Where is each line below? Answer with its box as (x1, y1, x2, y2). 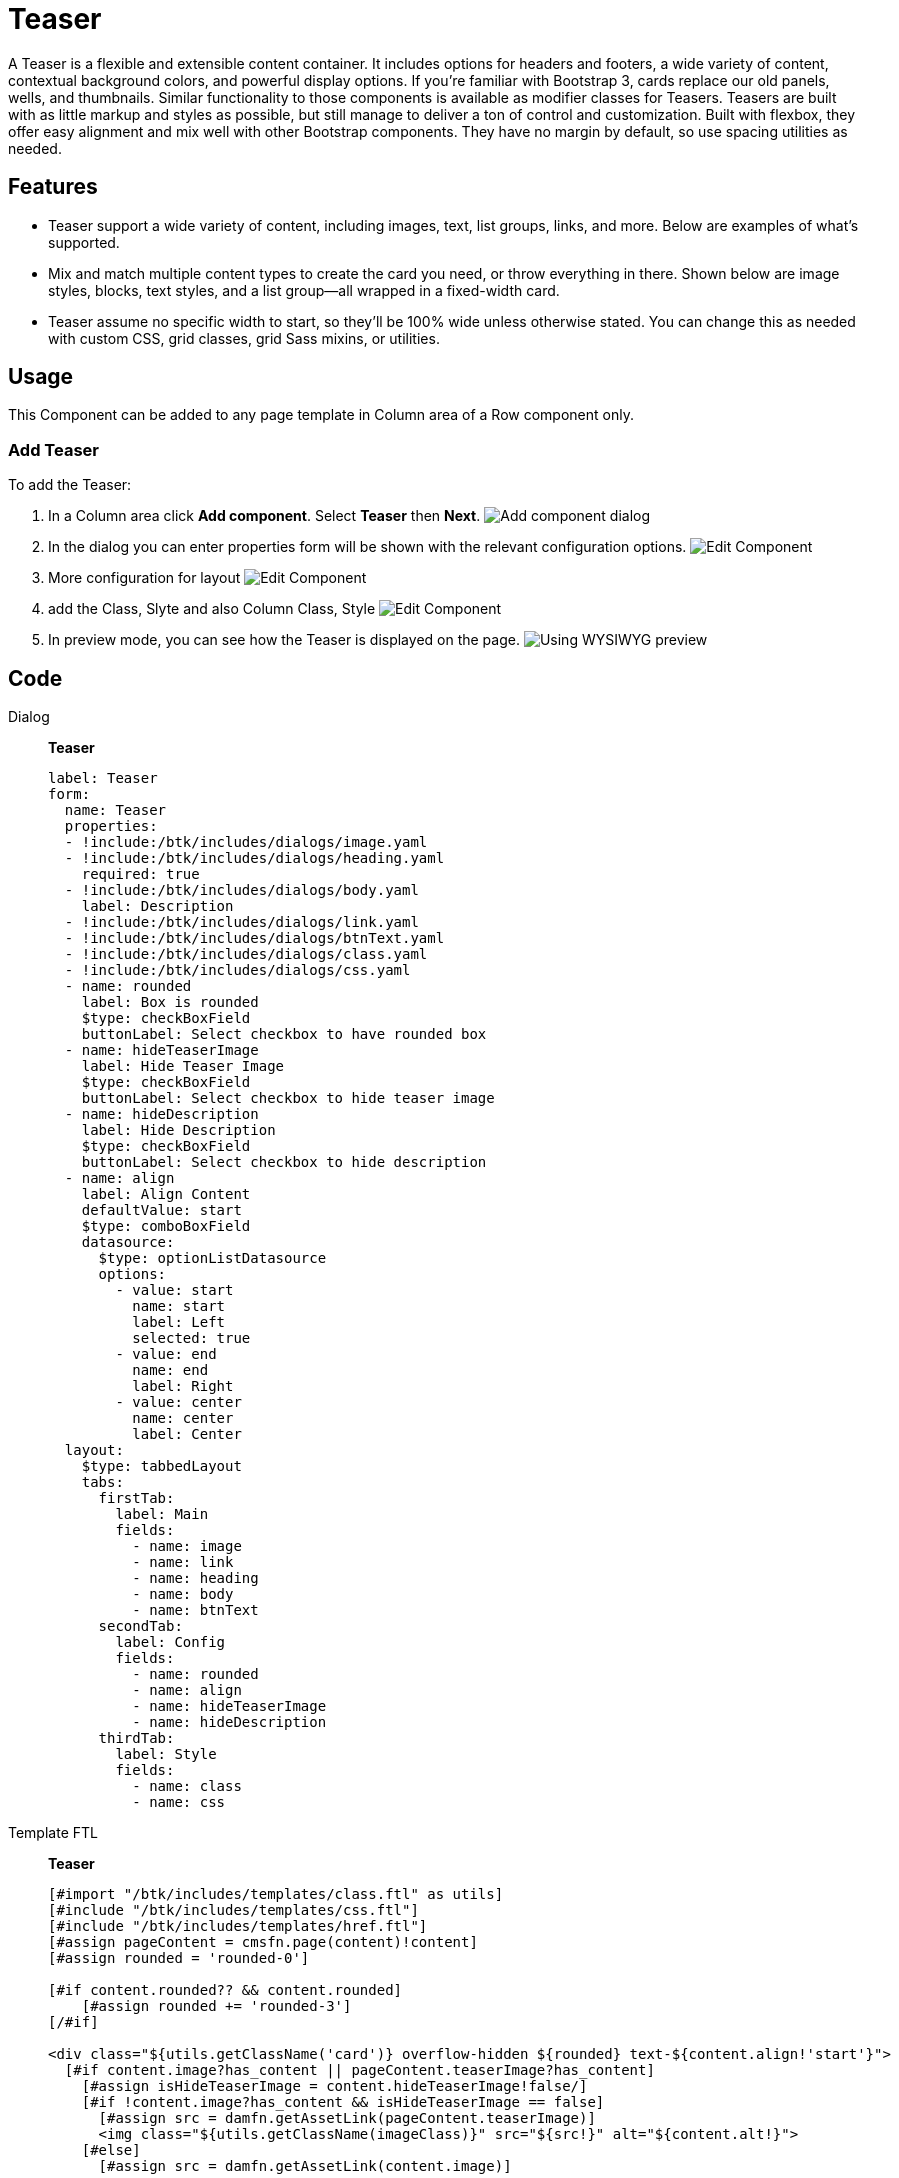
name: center (132, 1410, 234, 1427)
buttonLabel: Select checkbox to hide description (81, 1154, 487, 1171)
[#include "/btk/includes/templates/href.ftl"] (48, 1918, 428, 1935)
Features (8, 174, 98, 200)
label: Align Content (81, 1186, 251, 1203)
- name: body (132, 1586, 234, 1603)
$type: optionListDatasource (98, 1250, 327, 1267)
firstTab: (98, 1490, 175, 1507)
